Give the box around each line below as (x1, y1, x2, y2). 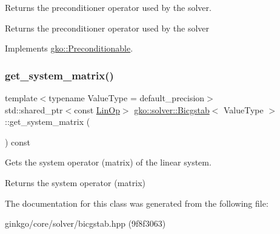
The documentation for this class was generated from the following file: (5, 196, 268, 209)
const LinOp (74, 103, 120, 116)
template (5, 92, 38, 104)
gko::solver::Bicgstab (134, 103, 210, 116)
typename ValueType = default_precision (48, 92, 205, 104)
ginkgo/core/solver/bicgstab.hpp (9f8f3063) (5, 217, 166, 230)
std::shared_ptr (5, 103, 63, 116)
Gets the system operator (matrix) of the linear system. (5, 156, 212, 169)
